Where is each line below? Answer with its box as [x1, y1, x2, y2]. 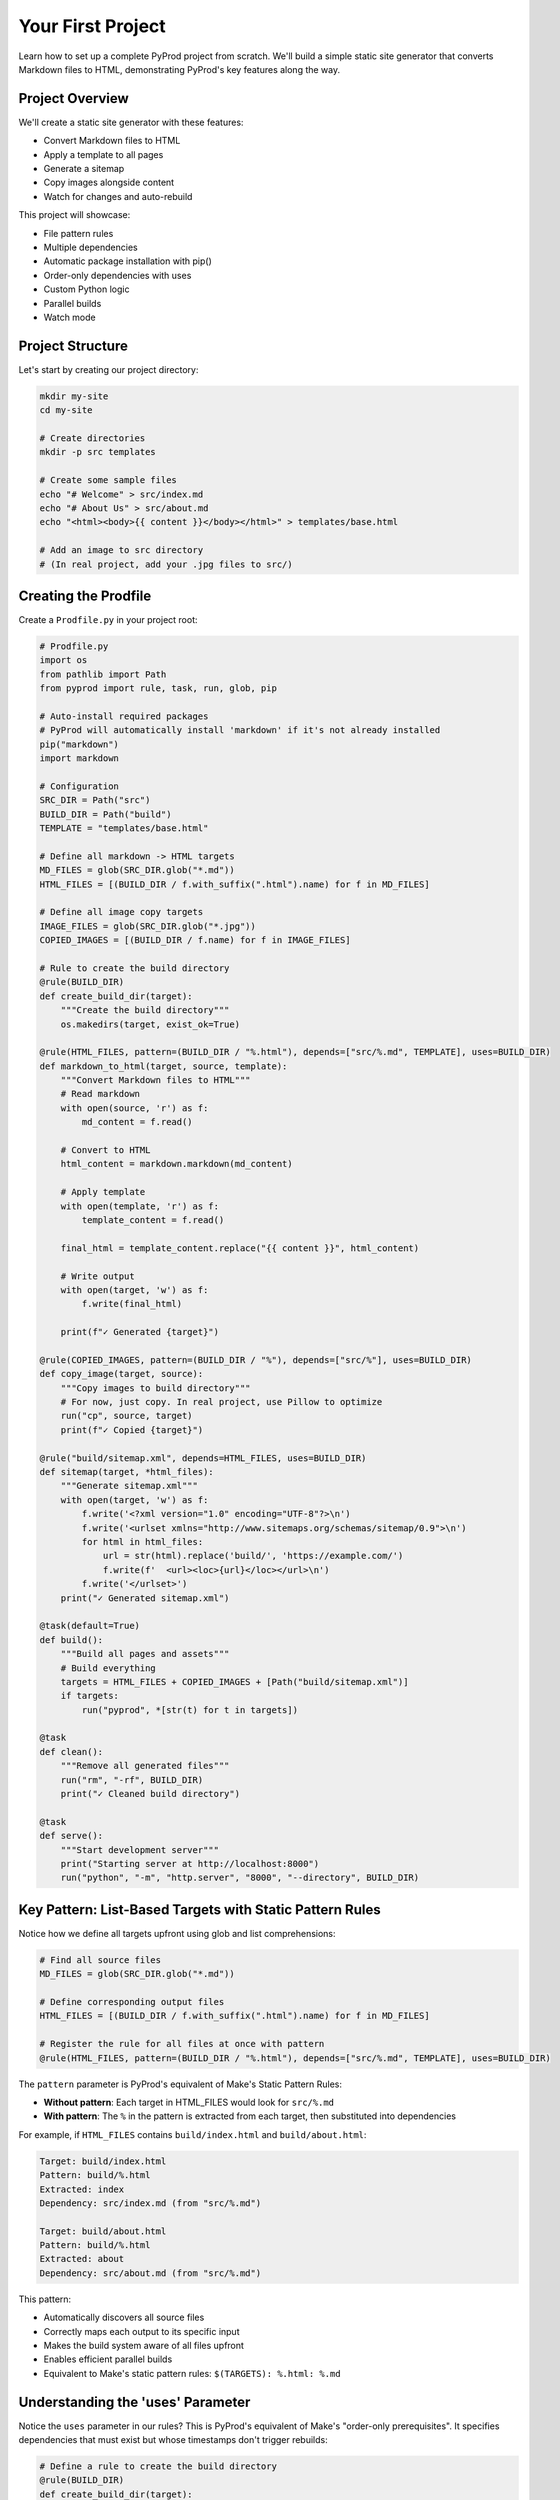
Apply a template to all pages [43, 148, 164, 160]
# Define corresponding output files [39, 1996, 225, 2008]
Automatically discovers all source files [43, 2311, 205, 2324]
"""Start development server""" [60, 1844, 220, 1855]
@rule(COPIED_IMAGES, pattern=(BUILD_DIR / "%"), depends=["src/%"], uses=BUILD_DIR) [39, 1354, 472, 1365]
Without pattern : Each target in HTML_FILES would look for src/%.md [43, 2096, 335, 2108]
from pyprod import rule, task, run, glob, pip [39, 683, 277, 694]
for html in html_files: [81, 1536, 204, 1547]
